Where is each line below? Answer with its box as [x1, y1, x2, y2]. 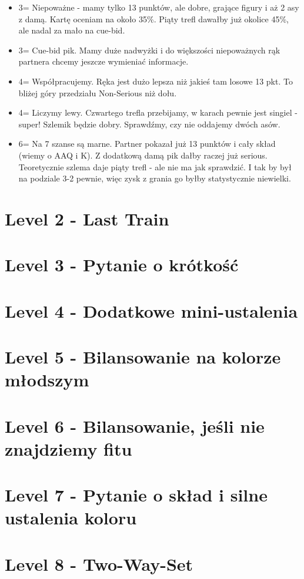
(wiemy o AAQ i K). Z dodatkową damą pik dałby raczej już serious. [18, 149, 268, 161]
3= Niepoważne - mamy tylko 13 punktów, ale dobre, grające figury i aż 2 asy [18, 1, 299, 13]
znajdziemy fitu [5, 436, 132, 460]
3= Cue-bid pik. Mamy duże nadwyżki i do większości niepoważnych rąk [18, 43, 280, 56]
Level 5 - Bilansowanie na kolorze [5, 345, 281, 369]
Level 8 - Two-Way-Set [5, 551, 193, 575]
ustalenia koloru [5, 506, 137, 530]
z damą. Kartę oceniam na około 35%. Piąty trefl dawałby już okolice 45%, [18, 12, 289, 25]
